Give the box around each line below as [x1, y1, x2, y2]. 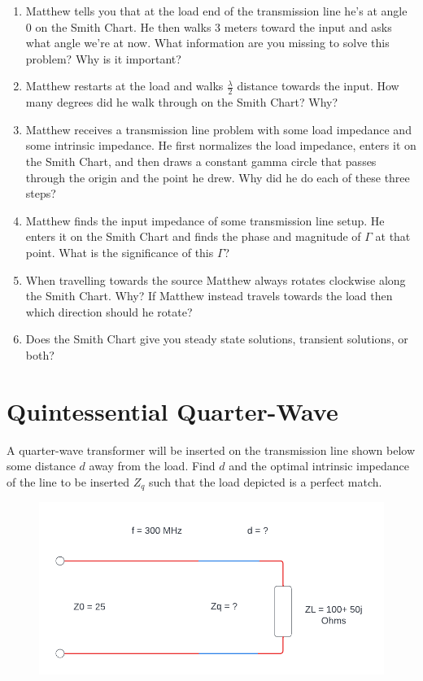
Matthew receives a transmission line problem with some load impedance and [25, 120, 412, 138]
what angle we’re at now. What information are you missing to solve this [25, 34, 390, 51]
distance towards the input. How [237, 77, 399, 94]
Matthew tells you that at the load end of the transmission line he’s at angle [25, 2, 408, 19]
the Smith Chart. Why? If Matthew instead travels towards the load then [25, 287, 393, 304]
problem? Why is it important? [25, 50, 181, 67]
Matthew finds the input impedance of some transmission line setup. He [25, 212, 385, 229]
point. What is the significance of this [25, 243, 214, 260]
